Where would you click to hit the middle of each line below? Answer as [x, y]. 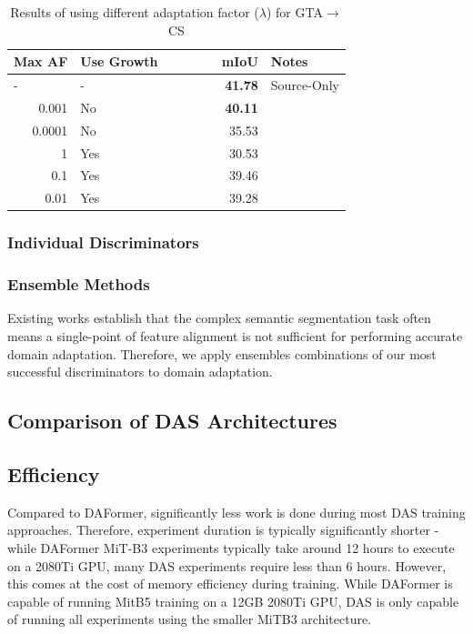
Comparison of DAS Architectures [172, 421]
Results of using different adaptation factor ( [135, 12]
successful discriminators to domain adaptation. [140, 372]
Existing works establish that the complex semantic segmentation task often [219, 318]
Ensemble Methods [79, 284]
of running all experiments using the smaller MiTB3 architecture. [190, 619]
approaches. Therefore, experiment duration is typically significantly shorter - [223, 530]
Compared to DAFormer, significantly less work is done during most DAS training [236, 512]
